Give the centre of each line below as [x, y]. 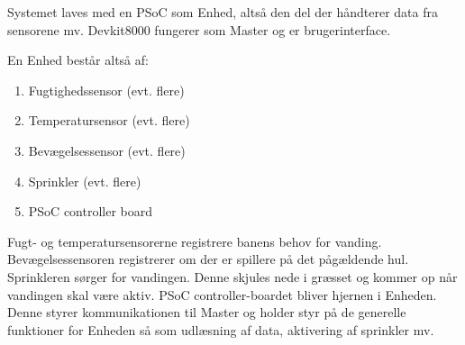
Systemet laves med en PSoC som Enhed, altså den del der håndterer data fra [223, 12]
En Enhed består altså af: [78, 60]
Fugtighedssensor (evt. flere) [106, 90]
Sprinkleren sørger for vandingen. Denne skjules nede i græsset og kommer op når [232, 276]
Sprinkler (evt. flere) [85, 181]
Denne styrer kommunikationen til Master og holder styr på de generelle [207, 312]
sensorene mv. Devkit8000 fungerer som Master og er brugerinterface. [199, 29]
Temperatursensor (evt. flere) [109, 120]
